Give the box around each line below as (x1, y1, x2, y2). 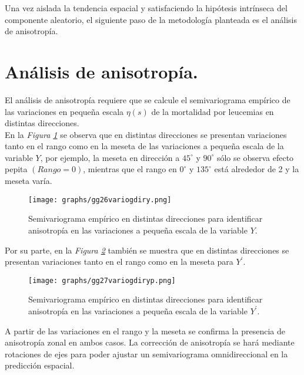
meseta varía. (5, 175, 52, 187)
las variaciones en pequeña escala (5, 105, 124, 117)
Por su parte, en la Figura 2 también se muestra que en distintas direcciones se (5, 244, 289, 256)
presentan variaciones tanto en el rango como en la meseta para (5, 255, 233, 268)
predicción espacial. (5, 359, 75, 371)
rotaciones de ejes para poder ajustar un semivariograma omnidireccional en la (5, 347, 288, 360)
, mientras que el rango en (83, 163, 177, 175)
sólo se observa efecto (216, 151, 294, 163)
